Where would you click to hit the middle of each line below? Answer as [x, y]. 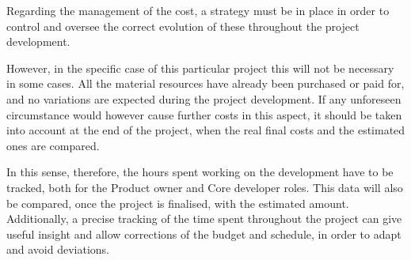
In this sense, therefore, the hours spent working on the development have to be [200, 172]
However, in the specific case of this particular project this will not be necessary [200, 68]
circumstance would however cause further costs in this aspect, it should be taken [204, 114]
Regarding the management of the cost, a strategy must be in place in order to [198, 10]
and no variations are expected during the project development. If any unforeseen [204, 98]
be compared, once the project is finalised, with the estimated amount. [178, 203]
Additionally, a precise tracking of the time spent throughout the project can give [204, 219]
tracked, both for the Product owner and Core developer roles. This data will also [205, 187]
